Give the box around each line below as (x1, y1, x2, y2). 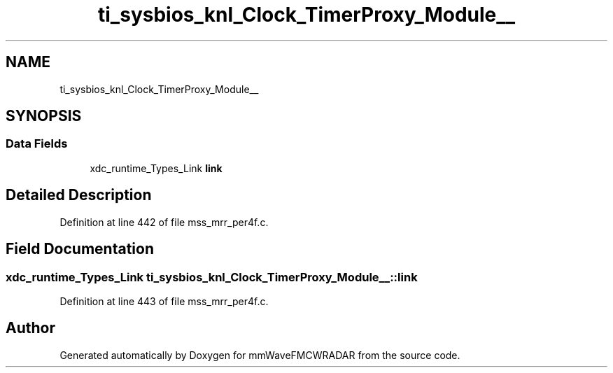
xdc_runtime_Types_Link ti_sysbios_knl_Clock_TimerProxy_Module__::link (6, 269, 418, 284)
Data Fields (6, 136, 68, 151)
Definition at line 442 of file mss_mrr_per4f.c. (59, 216, 269, 228)
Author (6, 319, 55, 337)
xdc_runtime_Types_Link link (90, 162, 223, 174)
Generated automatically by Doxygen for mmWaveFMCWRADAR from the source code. (59, 349, 460, 361)
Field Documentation (6, 240, 154, 258)
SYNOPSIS (6, 107, 82, 125)
